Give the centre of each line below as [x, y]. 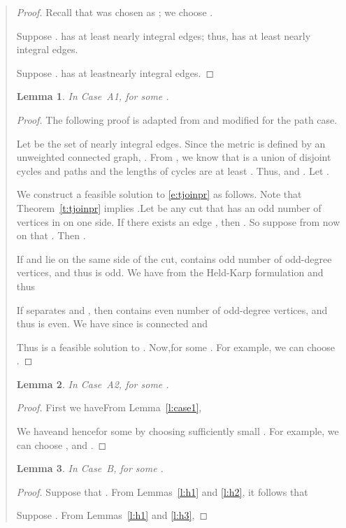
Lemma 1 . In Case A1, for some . [93, 96]
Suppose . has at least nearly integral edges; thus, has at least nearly [164, 35]
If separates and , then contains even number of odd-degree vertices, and [172, 309]
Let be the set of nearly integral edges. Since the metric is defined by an [171, 143]
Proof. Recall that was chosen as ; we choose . [115, 12]
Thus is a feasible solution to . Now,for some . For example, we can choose [176, 347]
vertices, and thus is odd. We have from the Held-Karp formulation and [170, 272]
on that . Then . [51, 235]
